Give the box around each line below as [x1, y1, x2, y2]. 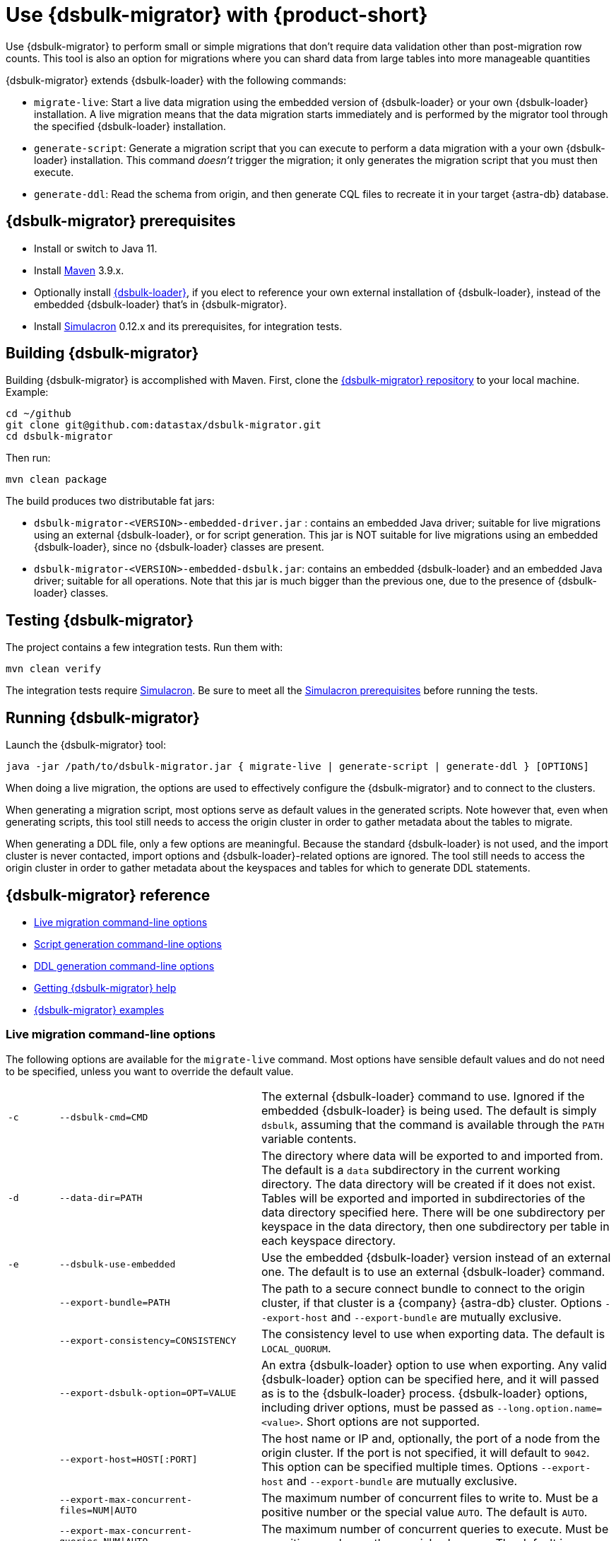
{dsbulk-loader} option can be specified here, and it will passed [261, 1371, 599, 1386]
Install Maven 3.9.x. [34, 264, 124, 276]
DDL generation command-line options [34, 959, 215, 972]
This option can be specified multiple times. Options [261, 1459, 538, 1474]
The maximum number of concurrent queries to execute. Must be [261, 1521, 609, 1536]
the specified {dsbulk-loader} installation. [34, 119, 226, 132]
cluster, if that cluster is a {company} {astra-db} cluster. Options [261, 1295, 602, 1310]
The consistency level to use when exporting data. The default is [261, 1326, 605, 1341]
